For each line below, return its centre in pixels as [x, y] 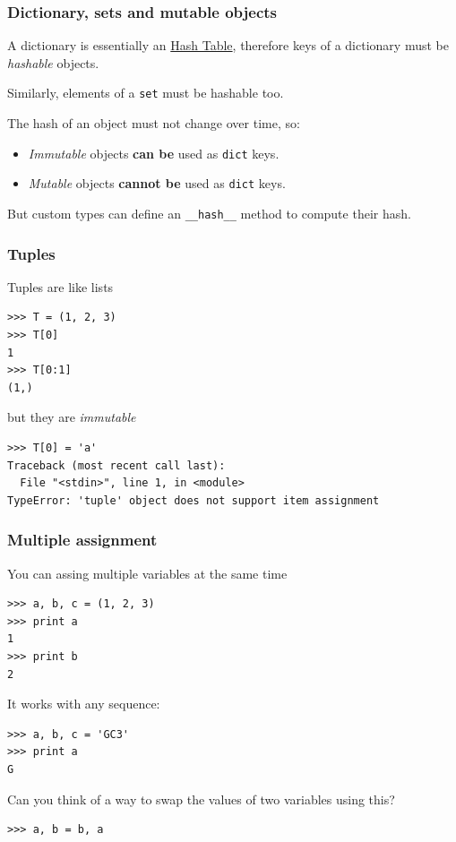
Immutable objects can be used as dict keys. [154, 153]
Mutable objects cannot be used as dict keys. [157, 183]
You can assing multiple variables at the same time [147, 573]
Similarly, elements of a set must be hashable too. [146, 93]
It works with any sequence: [84, 704]
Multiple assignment [82, 540]
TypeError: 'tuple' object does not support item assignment [194, 500]
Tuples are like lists [60, 286]
